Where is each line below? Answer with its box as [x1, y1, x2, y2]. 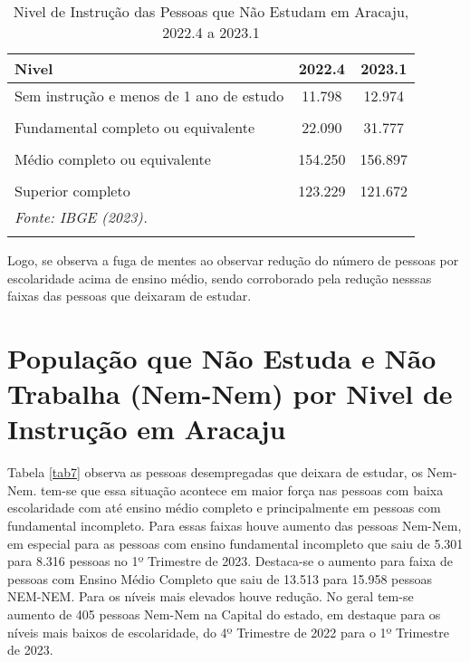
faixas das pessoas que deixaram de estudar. [7, 286, 252, 305]
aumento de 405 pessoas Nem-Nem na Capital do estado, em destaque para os [7, 605, 441, 624]
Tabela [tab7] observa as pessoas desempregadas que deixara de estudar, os [7, 463, 423, 482]
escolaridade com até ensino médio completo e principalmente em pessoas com [7, 498, 441, 517]
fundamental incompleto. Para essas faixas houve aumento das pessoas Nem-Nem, [7, 516, 462, 535]
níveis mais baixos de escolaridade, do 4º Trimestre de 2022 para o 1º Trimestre [7, 622, 449, 641]
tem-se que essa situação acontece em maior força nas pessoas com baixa [40, 480, 444, 499]
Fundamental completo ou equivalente [14, 117, 255, 138]
